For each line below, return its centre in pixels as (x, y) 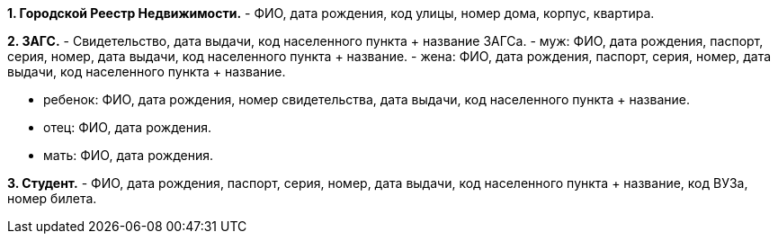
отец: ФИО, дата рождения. (127, 127)
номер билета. (52, 198)
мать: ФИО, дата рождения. (128, 155)
